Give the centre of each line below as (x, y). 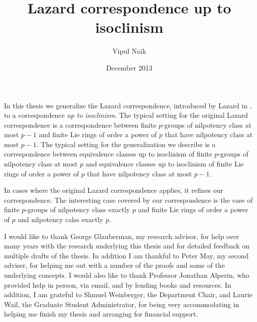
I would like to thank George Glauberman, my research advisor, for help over (122, 236)
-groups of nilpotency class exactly (78, 209)
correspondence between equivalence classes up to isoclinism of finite (108, 154)
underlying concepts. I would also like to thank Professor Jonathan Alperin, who (127, 275)
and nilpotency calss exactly (60, 219)
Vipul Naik (129, 51)
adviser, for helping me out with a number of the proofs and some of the (115, 265)
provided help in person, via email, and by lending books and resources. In (118, 284)
